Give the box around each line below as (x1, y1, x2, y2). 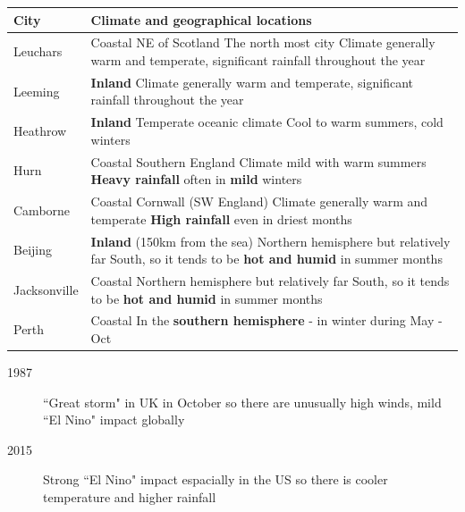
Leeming (13, 81, 60, 100)
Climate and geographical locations (90, 10, 312, 29)
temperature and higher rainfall (43, 488, 216, 507)
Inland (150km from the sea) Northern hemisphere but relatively (90, 231, 451, 250)
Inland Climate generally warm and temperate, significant (90, 72, 414, 91)
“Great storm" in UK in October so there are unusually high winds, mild (43, 392, 442, 411)
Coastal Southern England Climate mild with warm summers (90, 152, 427, 171)
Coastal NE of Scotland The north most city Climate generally (90, 33, 435, 52)
